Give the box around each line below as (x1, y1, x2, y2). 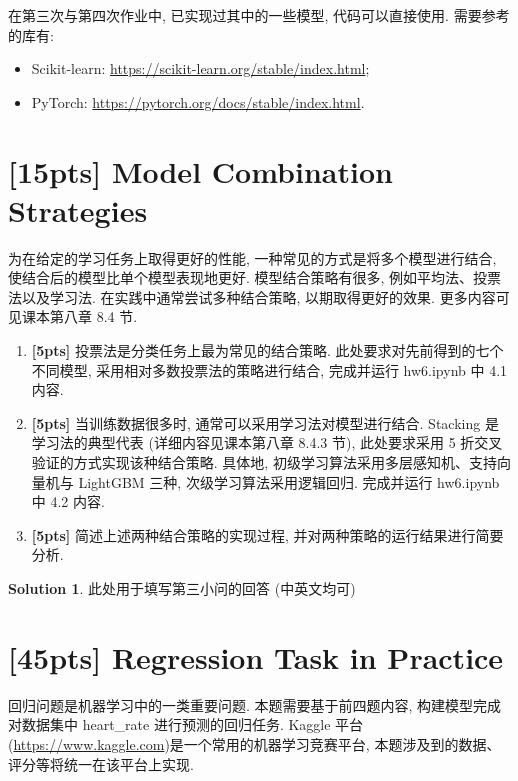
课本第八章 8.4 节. (21, 306, 138, 327)
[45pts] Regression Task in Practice (8, 636, 504, 677)
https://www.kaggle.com (13, 733, 165, 754)
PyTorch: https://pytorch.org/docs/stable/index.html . (31, 91, 365, 112)
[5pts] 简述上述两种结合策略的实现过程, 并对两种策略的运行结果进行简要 (31, 524, 504, 545)
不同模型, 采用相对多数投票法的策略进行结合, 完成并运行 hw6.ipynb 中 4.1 (31, 359, 508, 380)
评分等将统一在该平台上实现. (8, 753, 194, 774)
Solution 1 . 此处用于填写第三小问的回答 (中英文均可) (8, 578, 356, 598)
